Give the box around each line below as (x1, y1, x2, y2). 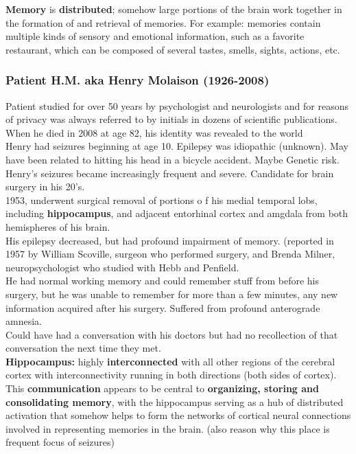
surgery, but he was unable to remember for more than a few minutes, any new (5, 286, 338, 301)
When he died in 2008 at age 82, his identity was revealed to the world (5, 125, 303, 139)
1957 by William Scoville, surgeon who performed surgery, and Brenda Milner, (5, 247, 335, 261)
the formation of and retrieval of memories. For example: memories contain (5, 15, 321, 30)
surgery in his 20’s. (5, 179, 85, 194)
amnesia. (5, 314, 42, 328)
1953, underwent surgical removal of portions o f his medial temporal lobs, (5, 192, 318, 207)
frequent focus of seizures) (5, 435, 115, 449)
